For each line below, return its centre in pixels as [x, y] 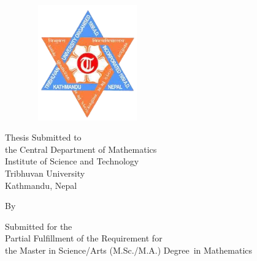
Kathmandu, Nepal [41, 185]
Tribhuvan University [45, 173]
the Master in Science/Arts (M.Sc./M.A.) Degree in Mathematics [129, 250]
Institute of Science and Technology [72, 161]
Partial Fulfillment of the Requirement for [84, 238]
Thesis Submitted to [43, 137]
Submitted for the [39, 226]
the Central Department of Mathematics [81, 149]
